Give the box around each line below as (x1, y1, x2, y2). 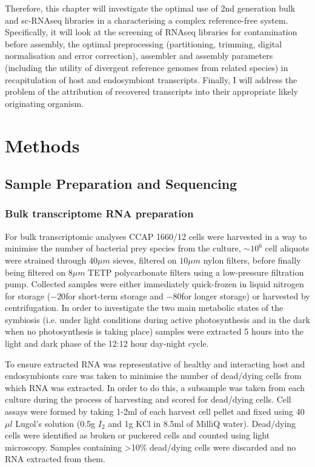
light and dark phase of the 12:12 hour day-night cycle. (5, 337, 209, 350)
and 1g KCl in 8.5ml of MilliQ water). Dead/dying (108, 417, 296, 429)
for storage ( (5, 289, 51, 302)
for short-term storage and (65, 289, 164, 302)
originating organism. (5, 97, 84, 109)
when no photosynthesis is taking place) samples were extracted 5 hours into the (5, 325, 303, 338)
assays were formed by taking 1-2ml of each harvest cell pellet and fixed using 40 (5, 405, 305, 418)
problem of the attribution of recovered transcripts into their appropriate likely (5, 85, 298, 98)
